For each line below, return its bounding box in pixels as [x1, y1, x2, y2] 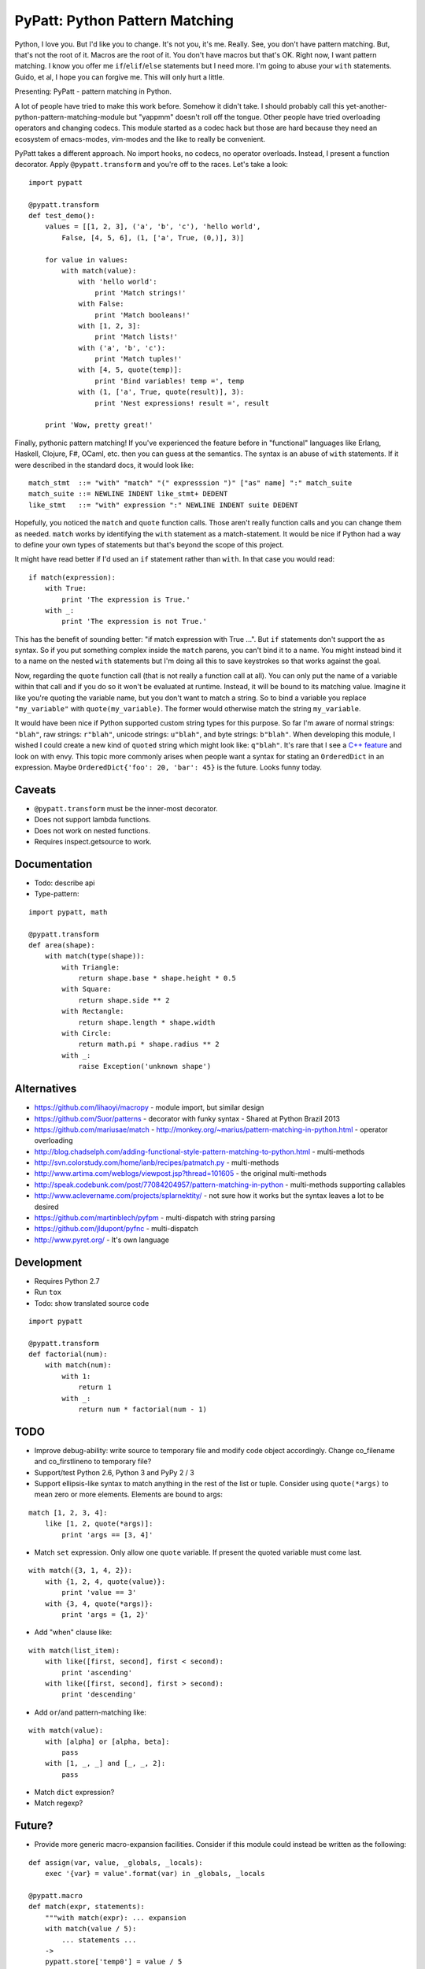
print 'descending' [61, 1690, 137, 1699]
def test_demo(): [28, 211, 95, 221]
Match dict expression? [34, 1788, 115, 1797]
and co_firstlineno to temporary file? [34, 1457, 152, 1467]
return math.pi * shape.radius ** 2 [78, 1040, 220, 1049]
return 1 [78, 1383, 112, 1392]
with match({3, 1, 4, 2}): [28, 1566, 133, 1575]
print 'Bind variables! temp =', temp [94, 376, 245, 385]
